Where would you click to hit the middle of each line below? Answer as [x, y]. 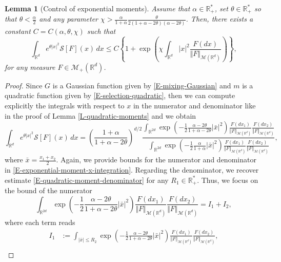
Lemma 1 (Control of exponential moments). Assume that [97, 8]
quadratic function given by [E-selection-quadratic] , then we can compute [120, 95]
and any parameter [69, 19]
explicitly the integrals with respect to [65, 106]
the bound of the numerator [48, 190]
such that [101, 31]
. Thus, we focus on [228, 180]
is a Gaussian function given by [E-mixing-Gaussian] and [142, 85]
